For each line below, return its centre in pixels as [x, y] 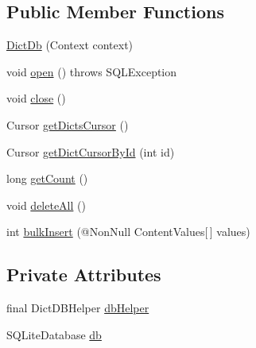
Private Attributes [84, 275]
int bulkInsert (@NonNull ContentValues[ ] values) [128, 232]
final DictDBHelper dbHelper [78, 308]
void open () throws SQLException [92, 71]
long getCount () [47, 178]
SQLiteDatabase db [54, 334]
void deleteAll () [46, 205]
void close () [36, 98]
